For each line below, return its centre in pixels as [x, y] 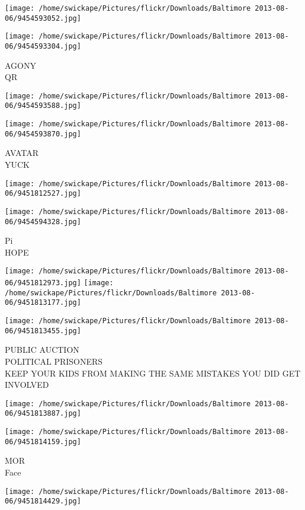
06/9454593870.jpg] [43, 134]
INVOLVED [27, 385]
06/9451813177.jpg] [43, 303]
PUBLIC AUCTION [42, 350]
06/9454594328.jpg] [43, 221]
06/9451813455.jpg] [43, 331]
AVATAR [22, 153]
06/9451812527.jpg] [43, 194]
